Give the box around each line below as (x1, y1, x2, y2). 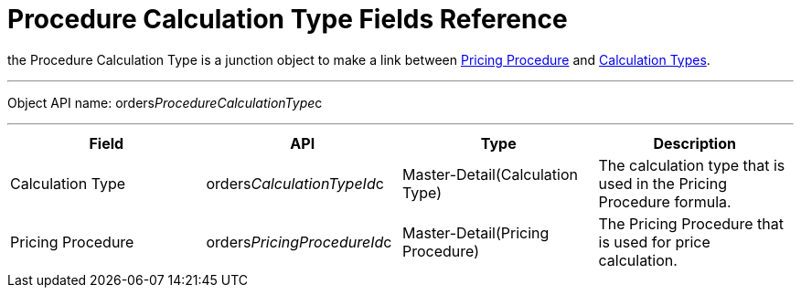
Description (653, 133, 736, 153)
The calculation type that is (598, 155, 785, 174)
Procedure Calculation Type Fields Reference (7, 4, 568, 35)
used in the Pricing (598, 174, 727, 193)
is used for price (598, 232, 710, 251)
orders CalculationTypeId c (206, 174, 384, 193)
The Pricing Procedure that (598, 214, 784, 233)
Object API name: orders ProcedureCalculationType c (7, 94, 323, 111)
